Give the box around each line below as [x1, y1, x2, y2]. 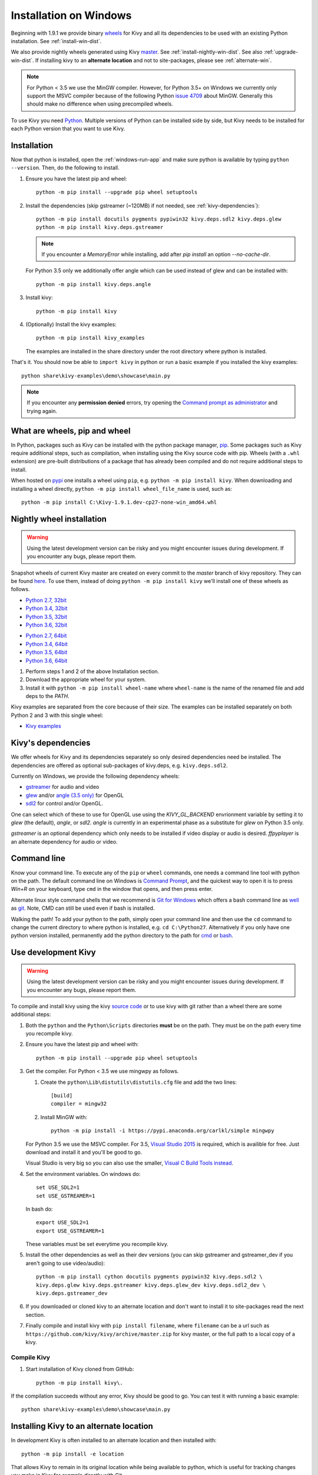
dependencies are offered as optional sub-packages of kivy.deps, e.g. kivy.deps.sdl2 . [11, 762, 228, 769]
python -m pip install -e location [21, 1450, 124, 1457]
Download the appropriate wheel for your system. [25, 676, 147, 683]
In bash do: [25, 1205, 53, 1212]
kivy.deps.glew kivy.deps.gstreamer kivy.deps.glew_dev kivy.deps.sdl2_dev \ [36, 1281, 266, 1289]
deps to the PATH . [25, 693, 70, 700]
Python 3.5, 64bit [25, 649, 68, 656]
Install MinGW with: [40, 1113, 88, 1120]
